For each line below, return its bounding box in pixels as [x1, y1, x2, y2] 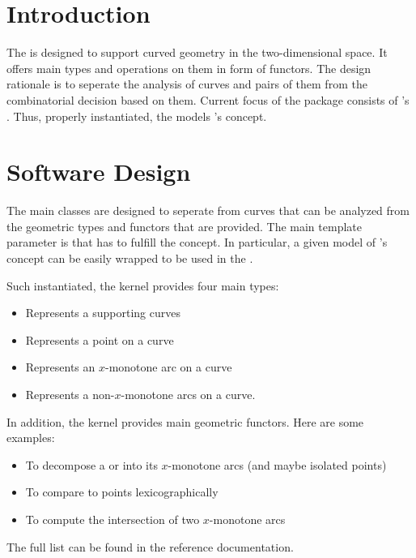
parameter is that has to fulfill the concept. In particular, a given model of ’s [6, 234, 388, 251]
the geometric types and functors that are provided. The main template [6, 217, 362, 234]
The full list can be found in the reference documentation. [6, 538, 294, 555]
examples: [6, 429, 55, 446]
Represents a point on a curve [25, 331, 174, 348]
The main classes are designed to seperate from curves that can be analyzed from [6, 202, 410, 219]
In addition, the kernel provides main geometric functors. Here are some [6, 413, 364, 430]
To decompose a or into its [25, 456, 158, 473]
